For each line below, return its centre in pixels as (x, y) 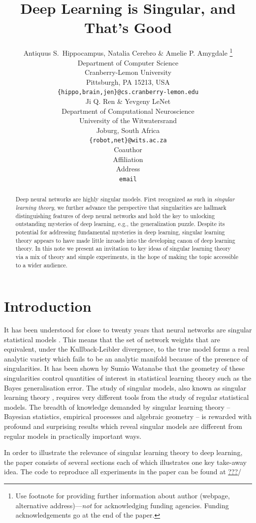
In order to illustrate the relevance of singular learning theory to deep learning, (123, 452)
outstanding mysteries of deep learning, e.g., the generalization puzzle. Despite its (120, 224)
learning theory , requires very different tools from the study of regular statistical (127, 397)
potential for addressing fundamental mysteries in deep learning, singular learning (120, 232)
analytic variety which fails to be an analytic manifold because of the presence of (126, 358)
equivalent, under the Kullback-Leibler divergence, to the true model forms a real (127, 349)
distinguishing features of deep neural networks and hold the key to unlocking (115, 215)
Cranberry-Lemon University (128, 72)
